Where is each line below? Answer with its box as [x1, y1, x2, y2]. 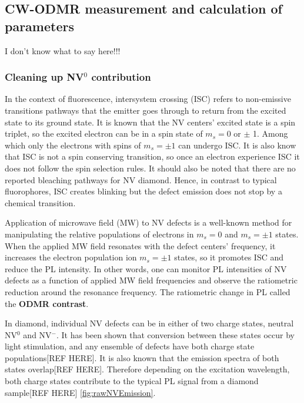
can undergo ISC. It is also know [178, 138, 296, 151]
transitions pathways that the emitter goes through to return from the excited [5, 104, 286, 116]
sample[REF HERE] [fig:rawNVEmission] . [5, 386, 156, 398]
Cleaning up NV [5, 70, 84, 84]
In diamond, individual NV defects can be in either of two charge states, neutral [5, 317, 294, 329]
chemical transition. [5, 196, 76, 209]
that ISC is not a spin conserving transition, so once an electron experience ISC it [5, 150, 300, 163]
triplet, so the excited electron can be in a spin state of [5, 127, 203, 140]
